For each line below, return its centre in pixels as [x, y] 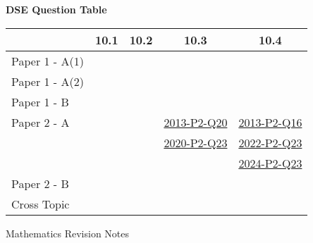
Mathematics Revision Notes [68, 233]
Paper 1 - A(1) [48, 61]
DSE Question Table [56, 9]
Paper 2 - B [40, 183]
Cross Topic [41, 204]
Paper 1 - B [40, 101]
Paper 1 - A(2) [48, 81]
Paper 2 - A [41, 122]
